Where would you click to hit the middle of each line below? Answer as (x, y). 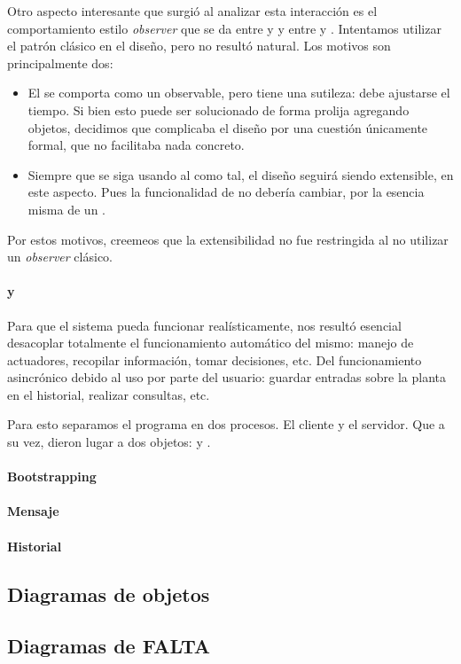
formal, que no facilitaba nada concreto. (136, 145)
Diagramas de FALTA (109, 646)
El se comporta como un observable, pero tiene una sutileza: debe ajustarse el (239, 93)
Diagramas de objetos (109, 594)
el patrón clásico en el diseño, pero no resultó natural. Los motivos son (199, 46)
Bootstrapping (52, 477)
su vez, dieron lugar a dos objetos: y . (109, 442)
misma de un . (66, 209)
